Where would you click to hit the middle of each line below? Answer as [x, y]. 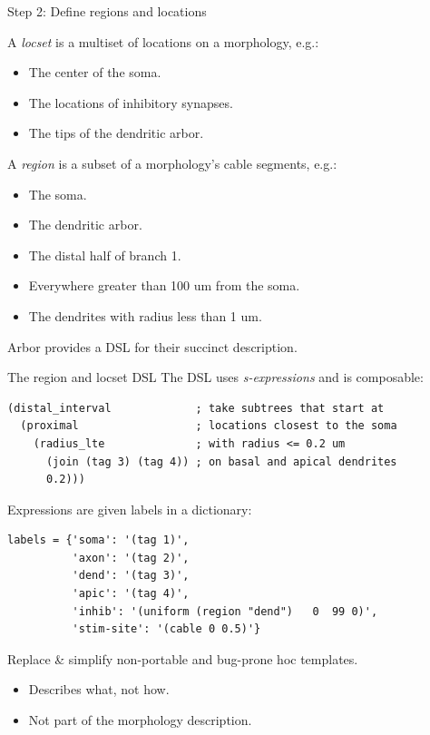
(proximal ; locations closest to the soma [209, 426]
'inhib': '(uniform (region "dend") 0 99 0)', [225, 611]
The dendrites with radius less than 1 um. [145, 315]
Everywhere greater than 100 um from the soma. [164, 285]
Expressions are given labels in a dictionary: [130, 509]
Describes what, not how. [99, 689]
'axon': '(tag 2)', [131, 558]
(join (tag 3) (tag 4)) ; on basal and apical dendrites [221, 461]
